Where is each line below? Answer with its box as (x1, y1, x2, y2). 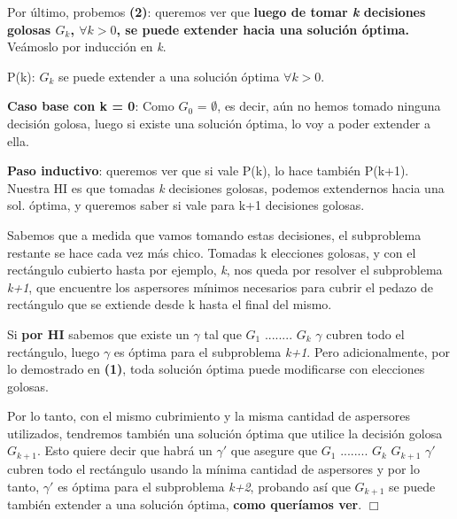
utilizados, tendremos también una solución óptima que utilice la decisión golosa (7, 423, 443, 442)
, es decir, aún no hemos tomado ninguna (217, 97, 441, 115)
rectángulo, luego (7, 342, 100, 360)
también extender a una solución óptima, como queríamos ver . (7, 494, 362, 513)
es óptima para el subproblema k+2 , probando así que (58, 476, 351, 495)
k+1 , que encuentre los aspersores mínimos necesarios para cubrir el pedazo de (7, 277, 433, 296)
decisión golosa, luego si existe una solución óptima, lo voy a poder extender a (7, 113, 431, 132)
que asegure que (230, 441, 318, 460)
